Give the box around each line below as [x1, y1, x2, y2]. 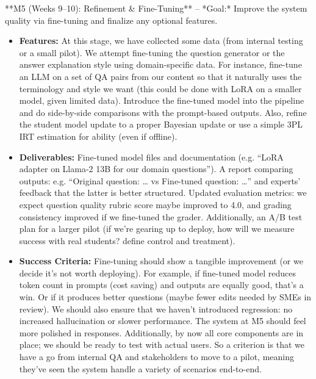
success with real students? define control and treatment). [19, 234, 235, 247]
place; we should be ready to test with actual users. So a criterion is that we [19, 338, 304, 351]
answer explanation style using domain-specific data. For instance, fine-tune [19, 58, 302, 71]
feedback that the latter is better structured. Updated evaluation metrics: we [19, 186, 307, 199]
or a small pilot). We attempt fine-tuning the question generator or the [19, 46, 285, 59]
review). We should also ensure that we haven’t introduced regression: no [19, 302, 293, 315]
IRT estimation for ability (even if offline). [19, 129, 178, 142]
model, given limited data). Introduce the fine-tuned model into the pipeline [19, 94, 304, 107]
